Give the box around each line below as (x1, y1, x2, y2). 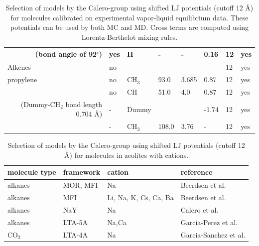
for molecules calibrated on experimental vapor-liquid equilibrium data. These (10, 12, 249, 22)
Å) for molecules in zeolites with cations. (64, 149, 189, 160)
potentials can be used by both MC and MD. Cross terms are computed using (10, 22, 249, 32)
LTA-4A (63, 229, 88, 240)
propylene (7, 74, 37, 85)
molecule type (7, 167, 56, 177)
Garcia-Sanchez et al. (180, 229, 246, 240)
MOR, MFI (63, 180, 98, 190)
